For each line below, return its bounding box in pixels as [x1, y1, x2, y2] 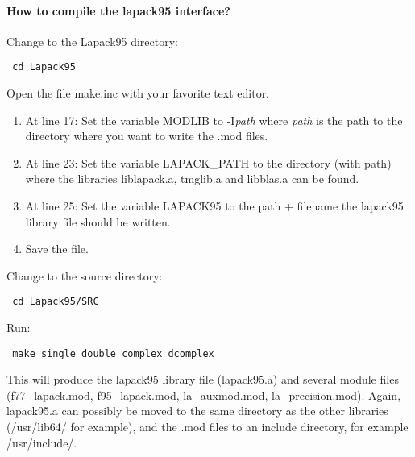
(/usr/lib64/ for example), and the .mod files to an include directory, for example [6, 418, 409, 435]
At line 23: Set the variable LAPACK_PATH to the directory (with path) [25, 154, 392, 171]
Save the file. [25, 240, 89, 257]
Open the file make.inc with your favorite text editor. [6, 85, 270, 102]
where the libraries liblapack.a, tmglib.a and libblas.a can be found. [25, 170, 359, 187]
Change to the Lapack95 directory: [6, 32, 178, 49]
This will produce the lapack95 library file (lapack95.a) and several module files [6, 371, 399, 388]
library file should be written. [25, 213, 171, 230]
